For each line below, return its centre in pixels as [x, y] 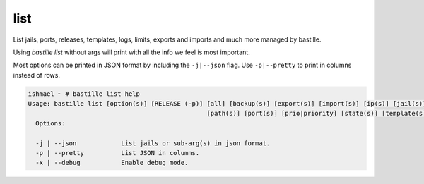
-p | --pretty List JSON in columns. [118, 153]
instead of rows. [36, 75]
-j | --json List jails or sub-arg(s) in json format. [153, 143]
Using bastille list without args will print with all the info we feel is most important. [131, 52]
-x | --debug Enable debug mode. [112, 163]
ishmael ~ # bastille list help [84, 94]
